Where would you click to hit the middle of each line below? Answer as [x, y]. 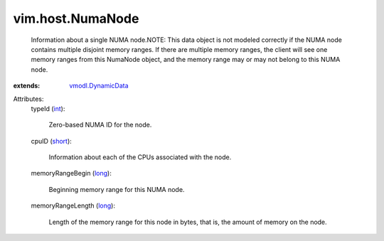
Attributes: [28, 99]
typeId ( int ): [48, 108]
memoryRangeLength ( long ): [73, 205]
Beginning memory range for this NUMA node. [117, 189]
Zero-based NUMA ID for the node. [100, 125]
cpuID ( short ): [52, 141]
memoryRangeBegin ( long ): [71, 173]
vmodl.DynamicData [99, 86]
